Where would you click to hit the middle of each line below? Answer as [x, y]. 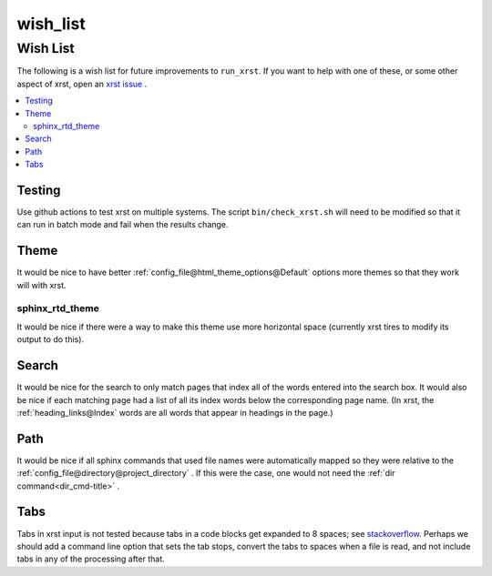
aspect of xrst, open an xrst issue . [82, 84]
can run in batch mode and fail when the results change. [123, 225]
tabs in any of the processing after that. [91, 559]
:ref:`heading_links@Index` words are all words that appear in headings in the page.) [175, 412]
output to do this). [51, 339]
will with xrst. [42, 285]
